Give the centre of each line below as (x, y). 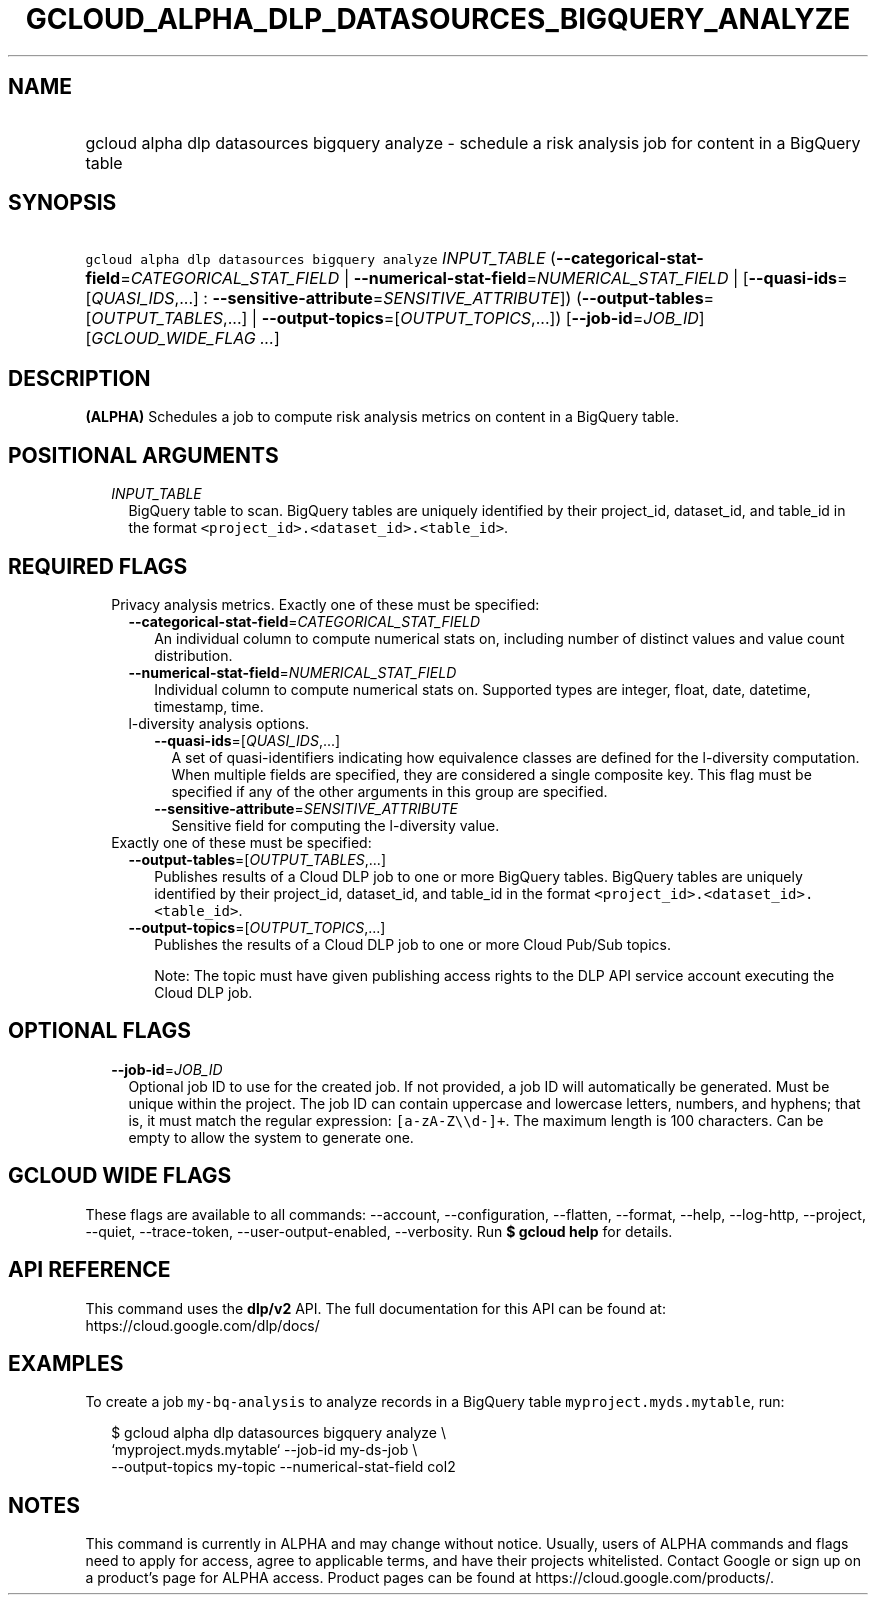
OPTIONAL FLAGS (99, 1031)
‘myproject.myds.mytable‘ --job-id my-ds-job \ (264, 1450)
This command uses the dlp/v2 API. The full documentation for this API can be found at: (375, 1308)
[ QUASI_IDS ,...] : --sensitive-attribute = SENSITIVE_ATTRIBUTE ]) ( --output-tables (394, 298)
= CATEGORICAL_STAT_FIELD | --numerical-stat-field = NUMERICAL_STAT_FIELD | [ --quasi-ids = (484, 278)
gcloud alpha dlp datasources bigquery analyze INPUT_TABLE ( (320, 258)
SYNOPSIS (62, 203)
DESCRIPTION (79, 378)
